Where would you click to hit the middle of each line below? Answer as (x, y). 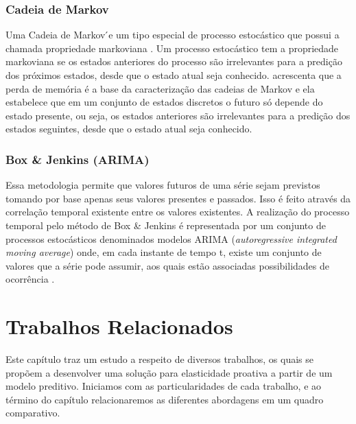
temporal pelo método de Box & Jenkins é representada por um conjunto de (166, 225)
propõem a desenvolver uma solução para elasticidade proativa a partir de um (169, 372)
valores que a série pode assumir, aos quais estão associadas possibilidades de (168, 265)
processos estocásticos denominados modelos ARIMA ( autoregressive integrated (171, 238)
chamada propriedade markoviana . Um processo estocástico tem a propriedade (172, 48)
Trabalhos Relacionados (119, 326)
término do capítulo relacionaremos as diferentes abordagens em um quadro (165, 399)
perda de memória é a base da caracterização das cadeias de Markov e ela (160, 88)
